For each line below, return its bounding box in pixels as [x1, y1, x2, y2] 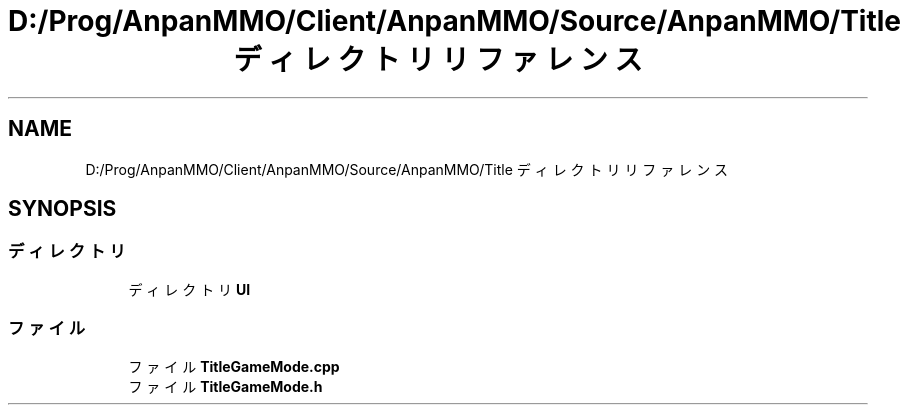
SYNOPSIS [8, 196, 117, 222]
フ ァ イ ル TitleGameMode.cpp [128, 357, 340, 375]
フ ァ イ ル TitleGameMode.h [128, 377, 323, 395]
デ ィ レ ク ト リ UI [128, 280, 251, 298]
